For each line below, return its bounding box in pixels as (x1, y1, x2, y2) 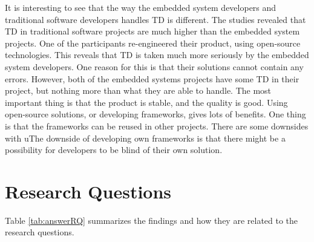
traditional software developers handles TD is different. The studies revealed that (5, 13, 306, 25)
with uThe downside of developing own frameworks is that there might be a (5, 131, 286, 144)
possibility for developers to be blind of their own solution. (5, 143, 223, 156)
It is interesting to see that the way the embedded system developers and (5, 1, 276, 13)
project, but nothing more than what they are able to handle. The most (5, 84, 272, 97)
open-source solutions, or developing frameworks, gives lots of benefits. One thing (5, 108, 306, 120)
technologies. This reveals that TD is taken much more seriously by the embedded (5, 48, 309, 61)
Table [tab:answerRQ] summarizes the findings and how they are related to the (5, 214, 298, 226)
